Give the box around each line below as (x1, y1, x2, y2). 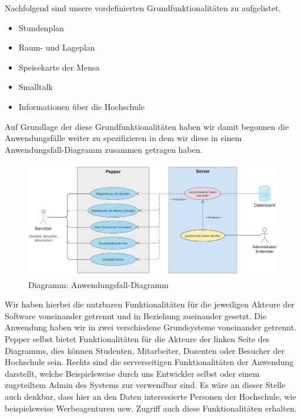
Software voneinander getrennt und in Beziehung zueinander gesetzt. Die (5, 309, 267, 322)
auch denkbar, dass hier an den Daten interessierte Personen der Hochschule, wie (5, 390, 296, 402)
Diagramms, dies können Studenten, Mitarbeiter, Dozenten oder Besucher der (5, 344, 285, 356)
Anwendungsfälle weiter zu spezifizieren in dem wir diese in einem (5, 132, 242, 144)
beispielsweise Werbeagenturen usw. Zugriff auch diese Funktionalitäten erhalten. (5, 402, 297, 414)
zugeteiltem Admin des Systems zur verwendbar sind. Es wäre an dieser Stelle (5, 379, 286, 391)
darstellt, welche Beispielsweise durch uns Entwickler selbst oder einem (5, 367, 260, 379)
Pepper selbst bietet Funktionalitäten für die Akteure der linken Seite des (5, 333, 270, 345)
